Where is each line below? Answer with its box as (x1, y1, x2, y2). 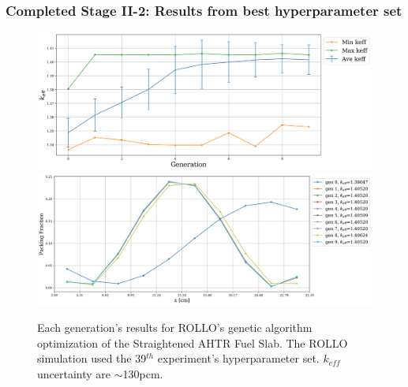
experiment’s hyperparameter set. (157, 350, 320, 367)
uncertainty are (37, 365, 111, 381)
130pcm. (122, 365, 163, 381)
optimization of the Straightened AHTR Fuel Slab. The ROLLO (37, 334, 348, 351)
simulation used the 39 (37, 350, 147, 367)
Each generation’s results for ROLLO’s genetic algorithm (37, 319, 313, 335)
